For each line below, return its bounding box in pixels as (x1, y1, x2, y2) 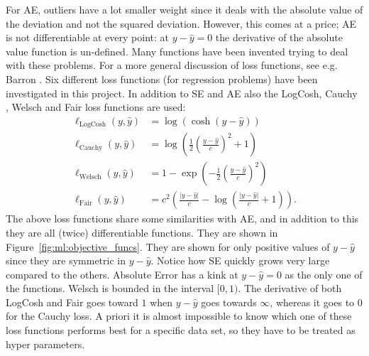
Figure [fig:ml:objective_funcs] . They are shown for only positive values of (6, 239, 330, 254)
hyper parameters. (6, 336, 85, 351)
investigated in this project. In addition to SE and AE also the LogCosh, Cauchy (6, 85, 358, 100)
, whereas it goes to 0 (270, 294, 363, 309)
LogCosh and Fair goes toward (6, 294, 138, 309)
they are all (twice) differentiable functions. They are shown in (6, 225, 278, 239)
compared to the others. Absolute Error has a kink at (6, 266, 238, 281)
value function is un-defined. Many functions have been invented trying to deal (6, 43, 348, 58)
